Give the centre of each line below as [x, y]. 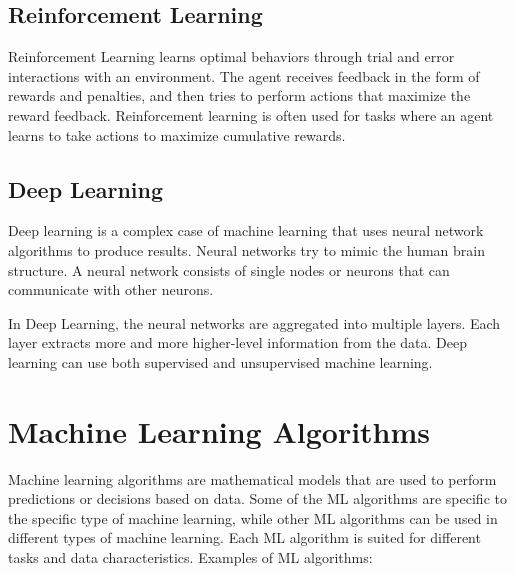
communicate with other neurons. [111, 289]
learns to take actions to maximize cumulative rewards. [177, 134]
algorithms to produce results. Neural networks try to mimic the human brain [246, 249]
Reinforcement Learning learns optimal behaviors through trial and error [231, 56]
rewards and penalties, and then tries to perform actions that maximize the [239, 95]
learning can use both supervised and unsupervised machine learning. [220, 361]
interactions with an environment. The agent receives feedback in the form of [244, 75]
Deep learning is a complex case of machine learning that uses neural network [246, 230]
